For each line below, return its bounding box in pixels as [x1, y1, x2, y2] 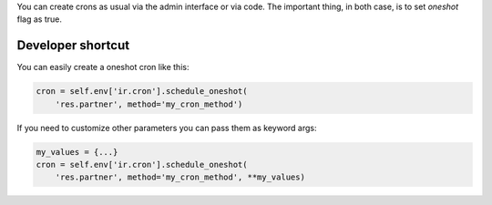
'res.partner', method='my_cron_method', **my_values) [55, 172, 305, 182]
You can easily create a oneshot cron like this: [16, 62, 190, 73]
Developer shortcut [16, 37, 130, 54]
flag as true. [16, 14, 63, 25]
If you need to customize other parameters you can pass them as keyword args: [16, 122, 317, 133]
